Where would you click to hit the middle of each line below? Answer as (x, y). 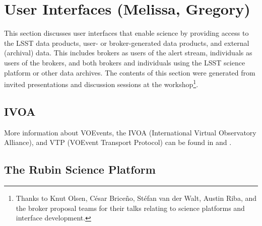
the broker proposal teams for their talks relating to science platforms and (130, 208)
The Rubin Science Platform (80, 169)
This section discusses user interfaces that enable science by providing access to (126, 33)
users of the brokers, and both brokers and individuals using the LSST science (125, 62)
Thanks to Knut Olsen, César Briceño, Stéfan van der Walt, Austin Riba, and (136, 198)
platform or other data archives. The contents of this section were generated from (130, 72)
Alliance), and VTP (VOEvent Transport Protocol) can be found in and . (118, 142)
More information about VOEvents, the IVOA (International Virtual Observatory (130, 132)
